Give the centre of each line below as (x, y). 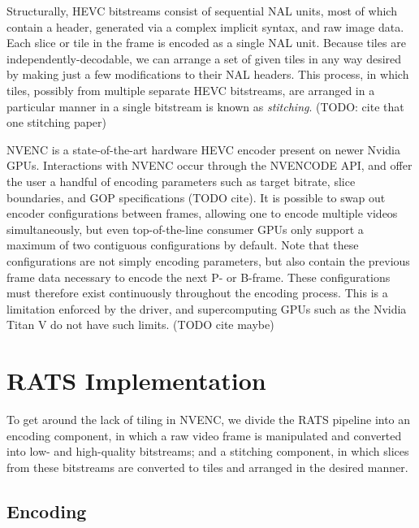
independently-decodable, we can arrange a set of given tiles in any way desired (204, 58)
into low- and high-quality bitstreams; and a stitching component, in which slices (208, 451)
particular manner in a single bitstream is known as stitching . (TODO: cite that (205, 106)
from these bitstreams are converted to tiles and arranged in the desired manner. (207, 467)
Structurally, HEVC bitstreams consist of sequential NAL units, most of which (202, 11)
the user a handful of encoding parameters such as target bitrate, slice (181, 181)
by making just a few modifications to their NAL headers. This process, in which (208, 74)
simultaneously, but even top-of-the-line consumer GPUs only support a (185, 229)
